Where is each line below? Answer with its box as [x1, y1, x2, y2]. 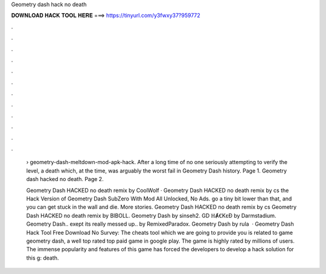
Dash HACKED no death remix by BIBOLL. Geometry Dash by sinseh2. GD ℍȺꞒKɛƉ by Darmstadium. [26, 212, 276, 219]
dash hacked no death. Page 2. [26, 176, 104, 183]
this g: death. [26, 254, 59, 261]
